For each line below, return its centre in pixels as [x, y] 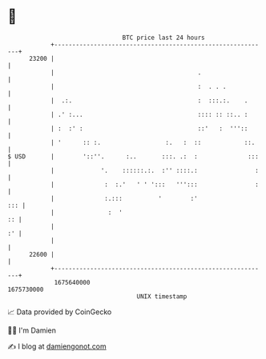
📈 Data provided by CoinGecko [60, 312]
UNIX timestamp [162, 296]
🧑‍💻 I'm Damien [32, 330]
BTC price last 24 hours [163, 38]
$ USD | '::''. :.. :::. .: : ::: [133, 156]
